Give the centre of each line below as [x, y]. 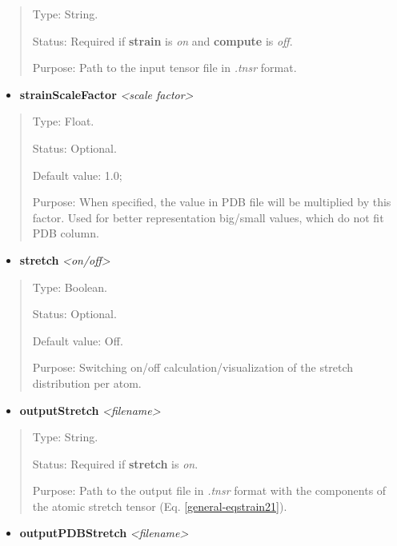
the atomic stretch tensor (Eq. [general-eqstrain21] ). [160, 506]
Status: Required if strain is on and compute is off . [162, 40]
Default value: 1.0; [77, 175]
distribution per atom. [87, 383]
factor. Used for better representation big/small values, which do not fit [208, 217]
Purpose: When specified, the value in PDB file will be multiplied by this [212, 202]
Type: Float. [63, 121]
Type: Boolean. [70, 287]
